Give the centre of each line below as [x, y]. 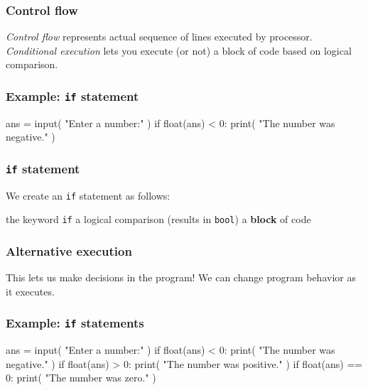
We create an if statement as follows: [88, 195]
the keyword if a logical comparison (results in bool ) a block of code [158, 219]
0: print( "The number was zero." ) [81, 378]
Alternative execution [69, 250]
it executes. [30, 291]
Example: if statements [75, 323]
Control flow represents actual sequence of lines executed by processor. [159, 37]
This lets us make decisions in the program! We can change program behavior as [181, 277]
